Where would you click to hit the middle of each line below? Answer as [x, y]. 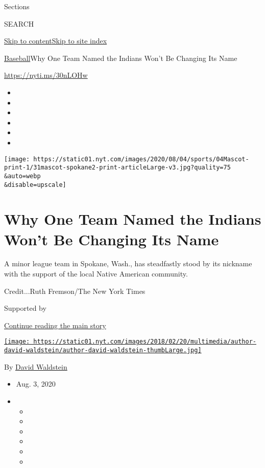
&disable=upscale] [35, 185]
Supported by [25, 308]
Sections [17, 6]
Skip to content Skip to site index [56, 41]
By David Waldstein [36, 366]
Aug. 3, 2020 [36, 384]
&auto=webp [22, 176]
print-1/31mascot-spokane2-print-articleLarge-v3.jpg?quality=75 [117, 168]
